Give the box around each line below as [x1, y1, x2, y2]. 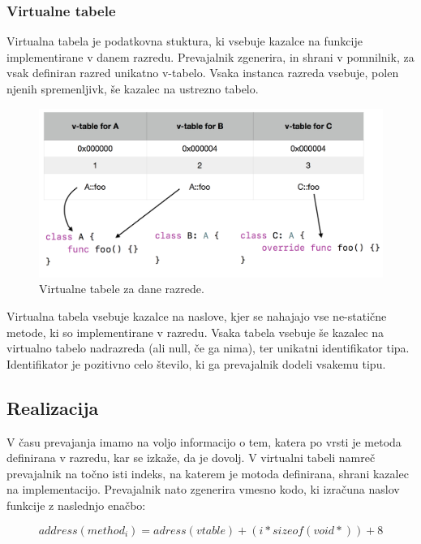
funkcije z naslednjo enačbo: [6, 497, 146, 513]
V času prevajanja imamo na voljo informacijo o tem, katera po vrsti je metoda [6, 433, 402, 450]
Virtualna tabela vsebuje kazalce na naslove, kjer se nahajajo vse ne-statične [6, 308, 387, 325]
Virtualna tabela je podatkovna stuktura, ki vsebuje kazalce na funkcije [6, 32, 363, 50]
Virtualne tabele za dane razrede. [39, 280, 204, 297]
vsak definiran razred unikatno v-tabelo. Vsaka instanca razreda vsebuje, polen [6, 64, 399, 81]
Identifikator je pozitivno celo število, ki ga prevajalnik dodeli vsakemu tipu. [6, 355, 386, 372]
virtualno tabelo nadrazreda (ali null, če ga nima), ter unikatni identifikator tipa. [6, 339, 410, 356]
